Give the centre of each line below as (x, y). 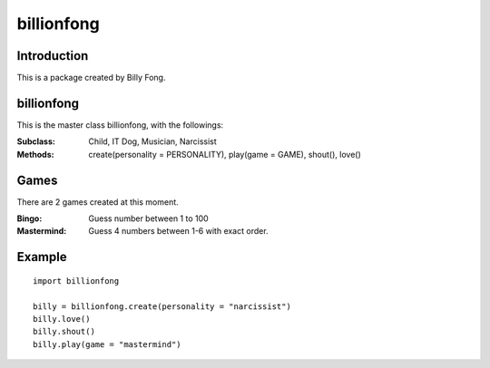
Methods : (35, 154)
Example (42, 257)
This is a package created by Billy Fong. (91, 78)
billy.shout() (64, 332)
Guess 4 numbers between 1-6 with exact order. (178, 231)
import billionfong (76, 281)
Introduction (53, 56)
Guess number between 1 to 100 (148, 218)
